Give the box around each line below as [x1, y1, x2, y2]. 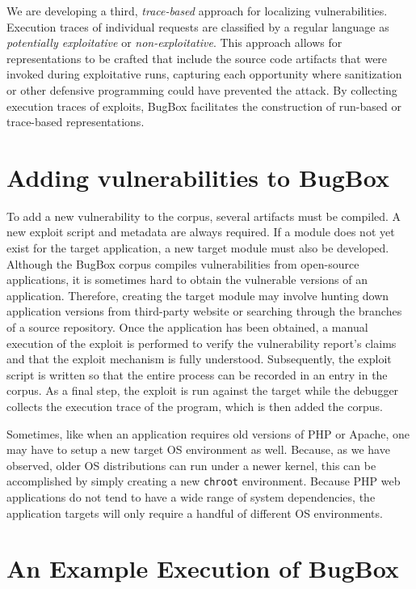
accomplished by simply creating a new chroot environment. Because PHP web [6, 472, 401, 489]
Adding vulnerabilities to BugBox [6, 160, 389, 193]
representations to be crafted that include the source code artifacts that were [6, 49, 388, 66]
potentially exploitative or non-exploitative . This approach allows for [6, 34, 342, 51]
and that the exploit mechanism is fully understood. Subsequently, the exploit [6, 350, 392, 367]
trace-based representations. [6, 113, 145, 130]
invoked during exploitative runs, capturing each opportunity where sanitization [6, 66, 402, 83]
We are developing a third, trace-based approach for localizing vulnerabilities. [6, 2, 388, 19]
